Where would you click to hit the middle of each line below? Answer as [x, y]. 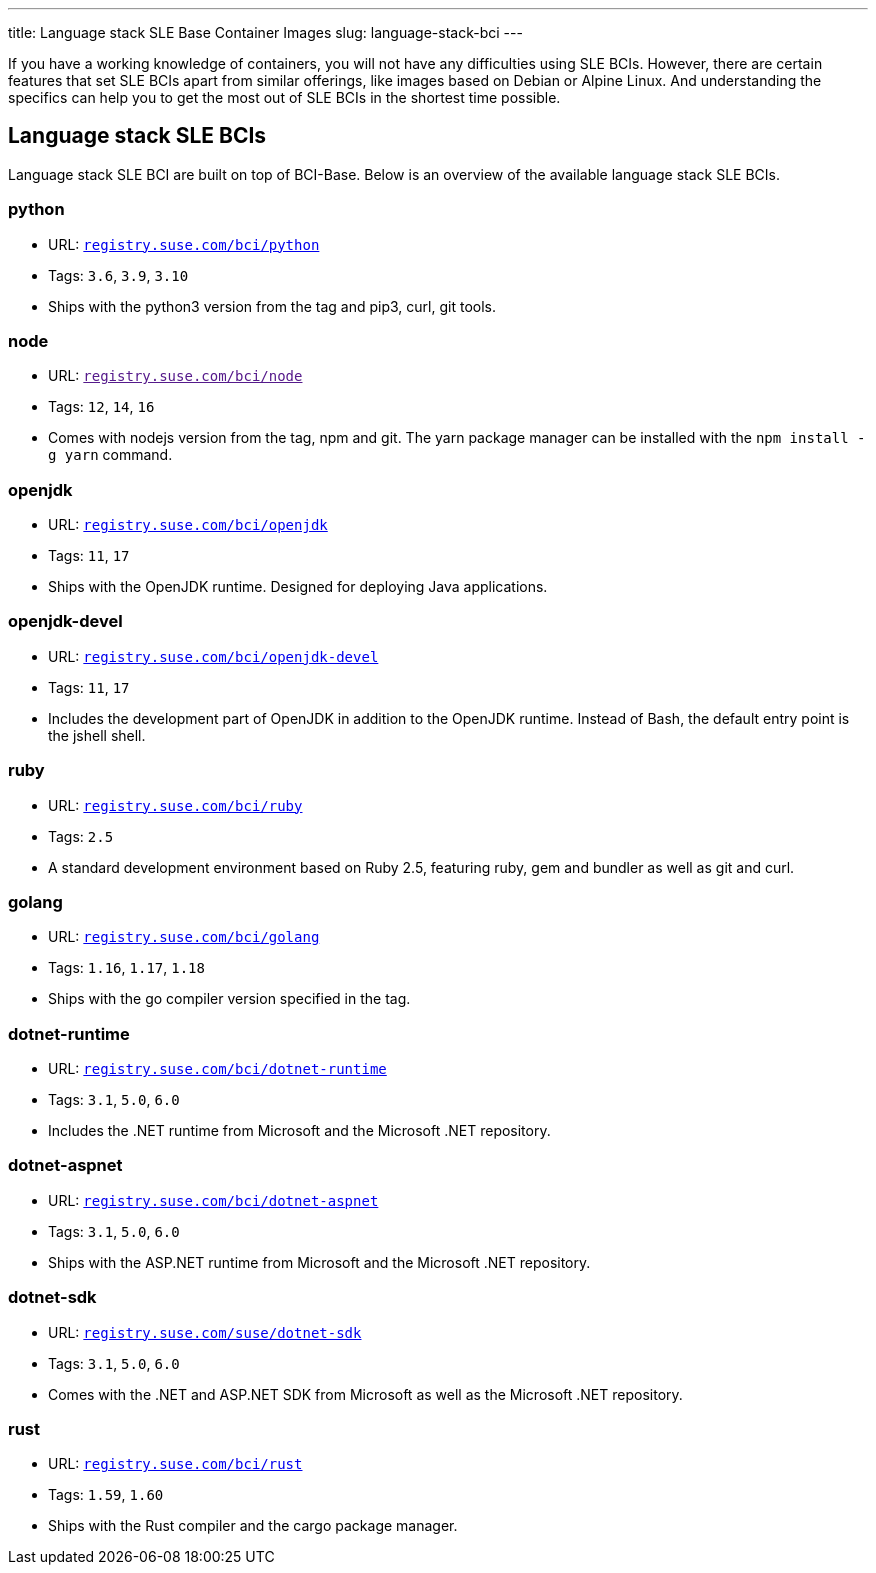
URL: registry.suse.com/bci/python [184, 244]
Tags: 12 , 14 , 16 [101, 407]
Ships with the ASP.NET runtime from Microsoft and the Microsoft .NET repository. [319, 1262]
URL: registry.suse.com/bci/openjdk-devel [213, 656]
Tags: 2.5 [81, 836]
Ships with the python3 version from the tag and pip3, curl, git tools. [272, 306]
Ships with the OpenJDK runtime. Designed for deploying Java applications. [298, 587]
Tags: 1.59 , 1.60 [106, 1495]
